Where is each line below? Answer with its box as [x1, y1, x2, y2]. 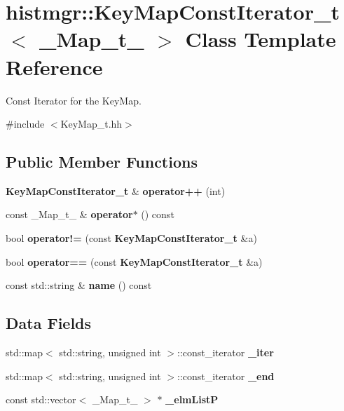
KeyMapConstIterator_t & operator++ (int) [6, 183, 226, 198]
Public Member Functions [6, 151, 198, 173]
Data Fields [6, 312, 92, 334]
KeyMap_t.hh [60, 116, 123, 131]
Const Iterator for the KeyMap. [6, 93, 142, 107]
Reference [6, 52, 103, 81]
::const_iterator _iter [177, 345, 274, 360]
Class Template [185, 25, 336, 53]
